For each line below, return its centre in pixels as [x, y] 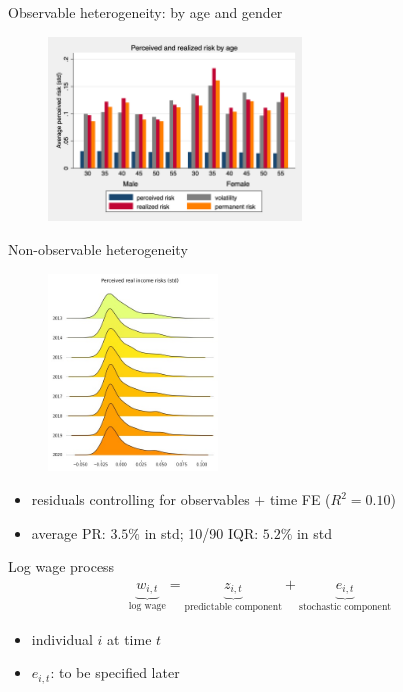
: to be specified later [115, 672]
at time [129, 638]
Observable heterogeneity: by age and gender [145, 12]
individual [62, 638]
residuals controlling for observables [140, 499]
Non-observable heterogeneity [98, 249]
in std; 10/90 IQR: [201, 532]
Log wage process [61, 566]
